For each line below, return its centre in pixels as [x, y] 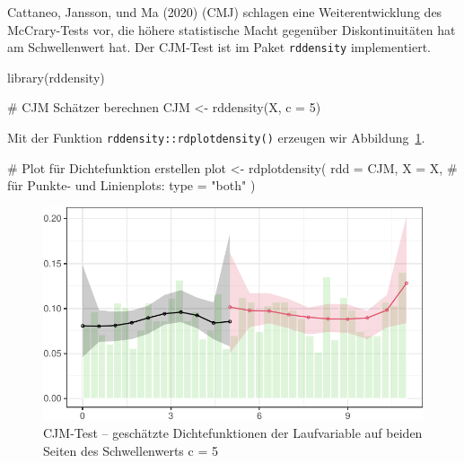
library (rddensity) [56, 77]
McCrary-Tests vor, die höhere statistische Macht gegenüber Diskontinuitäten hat [232, 29]
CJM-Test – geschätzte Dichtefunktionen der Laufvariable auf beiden [233, 433]
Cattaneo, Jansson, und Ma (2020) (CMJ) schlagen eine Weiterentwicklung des [225, 12]
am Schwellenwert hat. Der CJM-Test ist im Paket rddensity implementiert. [219, 47]
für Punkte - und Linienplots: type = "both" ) [131, 185]
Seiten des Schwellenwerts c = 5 [131, 450]
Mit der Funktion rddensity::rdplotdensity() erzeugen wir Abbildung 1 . [216, 138]
